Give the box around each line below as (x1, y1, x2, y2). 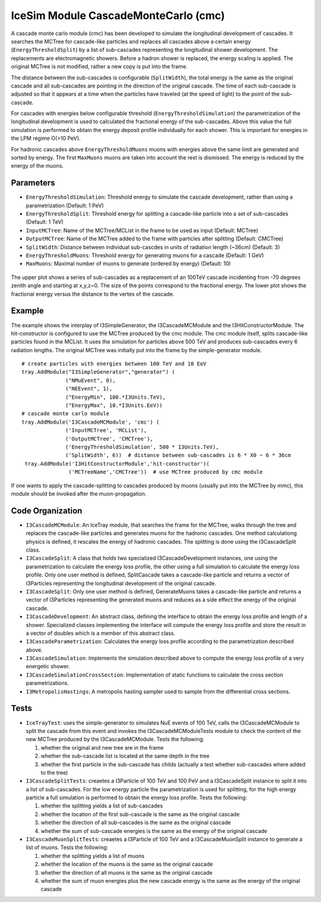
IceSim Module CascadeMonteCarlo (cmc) (11, 9, 225, 22)
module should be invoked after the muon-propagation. (11, 490, 147, 497)
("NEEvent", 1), (65, 386, 113, 392)
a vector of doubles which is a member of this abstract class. (26, 629, 175, 637)
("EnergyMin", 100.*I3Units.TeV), (65, 393, 166, 400)
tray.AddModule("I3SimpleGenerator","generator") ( (21, 369, 175, 375)
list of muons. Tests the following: (26, 844, 108, 851)
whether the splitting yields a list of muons (40, 852, 145, 859)
